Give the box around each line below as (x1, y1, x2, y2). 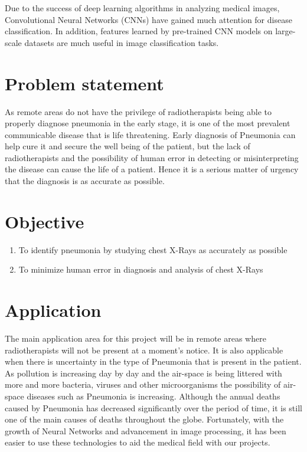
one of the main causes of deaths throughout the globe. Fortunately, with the (5, 413, 284, 425)
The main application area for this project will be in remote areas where (5, 332, 266, 345)
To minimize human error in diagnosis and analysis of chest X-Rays (18, 263, 263, 276)
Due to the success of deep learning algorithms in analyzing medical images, (5, 2, 280, 14)
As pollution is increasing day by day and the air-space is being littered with (5, 366, 282, 379)
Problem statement (5, 71, 164, 95)
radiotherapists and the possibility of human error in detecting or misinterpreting (5, 151, 299, 163)
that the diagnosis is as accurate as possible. (5, 175, 165, 187)
